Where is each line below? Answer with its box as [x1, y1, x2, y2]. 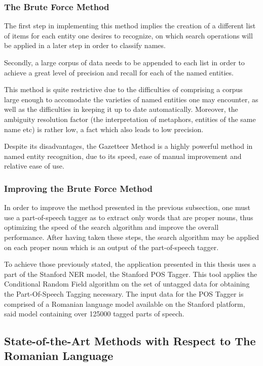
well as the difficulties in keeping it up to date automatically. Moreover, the [4, 104, 238, 114]
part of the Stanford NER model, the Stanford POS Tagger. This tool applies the [4, 268, 257, 279]
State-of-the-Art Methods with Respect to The [4, 333, 256, 349]
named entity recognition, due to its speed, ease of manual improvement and [4, 150, 242, 161]
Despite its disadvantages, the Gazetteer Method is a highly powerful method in [4, 141, 253, 151]
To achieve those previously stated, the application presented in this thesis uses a [4, 259, 256, 269]
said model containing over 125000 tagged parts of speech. [4, 308, 184, 319]
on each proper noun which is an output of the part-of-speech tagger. [4, 241, 219, 252]
